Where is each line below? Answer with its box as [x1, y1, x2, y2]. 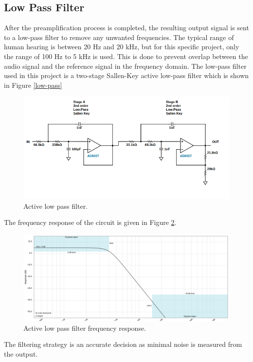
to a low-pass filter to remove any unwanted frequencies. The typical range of [4, 32, 234, 42]
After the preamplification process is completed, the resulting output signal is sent [4, 22, 249, 33]
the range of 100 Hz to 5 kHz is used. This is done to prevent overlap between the [4, 51, 248, 61]
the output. [4, 348, 38, 359]
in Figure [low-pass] [4, 80, 62, 90]
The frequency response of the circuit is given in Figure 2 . [4, 217, 177, 227]
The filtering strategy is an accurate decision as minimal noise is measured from [4, 339, 242, 349]
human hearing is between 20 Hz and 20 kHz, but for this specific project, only [4, 41, 239, 52]
